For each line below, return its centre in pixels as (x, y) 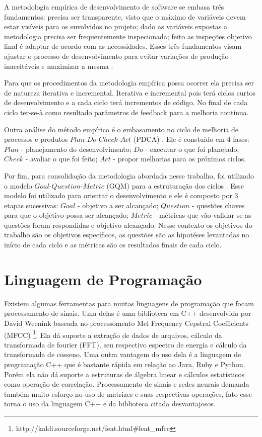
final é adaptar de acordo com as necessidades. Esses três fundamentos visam (123, 46)
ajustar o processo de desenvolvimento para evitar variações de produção (116, 56)
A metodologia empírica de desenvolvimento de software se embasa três (114, 7)
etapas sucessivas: (31, 205)
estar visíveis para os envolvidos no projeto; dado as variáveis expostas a (116, 26)
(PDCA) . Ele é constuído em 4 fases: (191, 139)
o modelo (18, 185)
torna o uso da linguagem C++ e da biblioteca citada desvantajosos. (110, 404)
